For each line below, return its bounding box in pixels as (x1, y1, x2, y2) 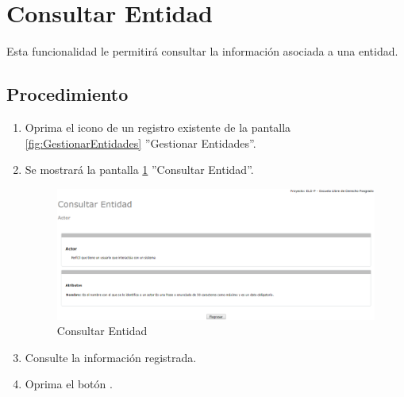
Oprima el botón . (25, 376, 113, 392)
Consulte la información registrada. (25, 349, 197, 365)
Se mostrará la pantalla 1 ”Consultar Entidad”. (25, 161, 254, 178)
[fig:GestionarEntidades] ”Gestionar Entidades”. (25, 134, 256, 151)
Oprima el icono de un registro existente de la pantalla (25, 118, 291, 135)
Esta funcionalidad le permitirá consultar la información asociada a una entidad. (6, 43, 398, 60)
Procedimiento (6, 82, 129, 106)
